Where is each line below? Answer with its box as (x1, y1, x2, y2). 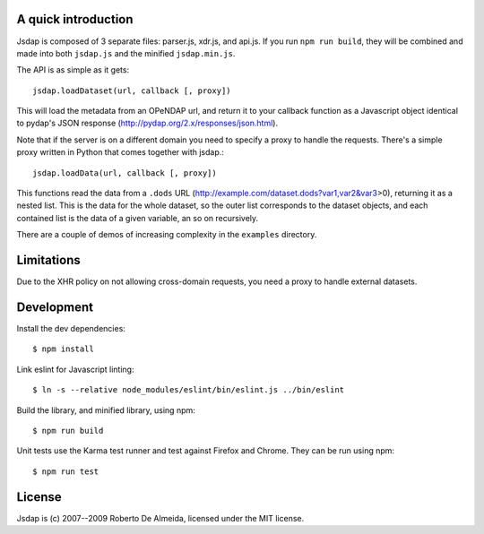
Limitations (16, 253, 81, 268)
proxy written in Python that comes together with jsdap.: (16, 147, 224, 158)
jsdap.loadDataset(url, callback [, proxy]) (32, 85, 232, 96)
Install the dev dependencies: (16, 323, 125, 334)
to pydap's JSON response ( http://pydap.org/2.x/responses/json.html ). (16, 117, 278, 129)
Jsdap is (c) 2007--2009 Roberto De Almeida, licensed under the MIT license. (16, 512, 305, 523)
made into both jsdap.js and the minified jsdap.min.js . (16, 47, 236, 58)
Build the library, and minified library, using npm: (16, 404, 196, 416)
